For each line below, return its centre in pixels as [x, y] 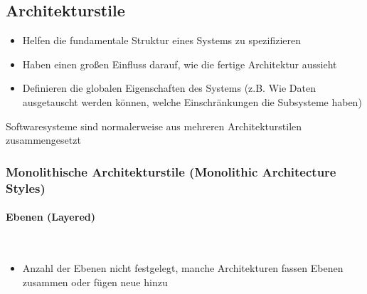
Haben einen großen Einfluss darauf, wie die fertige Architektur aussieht [180, 64]
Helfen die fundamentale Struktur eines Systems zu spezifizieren [162, 40]
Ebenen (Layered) [50, 217]
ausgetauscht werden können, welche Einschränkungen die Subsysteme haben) [192, 101]
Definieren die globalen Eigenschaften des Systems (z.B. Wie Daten [169, 88]
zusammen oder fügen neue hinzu [95, 282]
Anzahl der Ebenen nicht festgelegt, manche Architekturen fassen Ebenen [183, 267]
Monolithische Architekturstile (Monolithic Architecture [171, 171]
